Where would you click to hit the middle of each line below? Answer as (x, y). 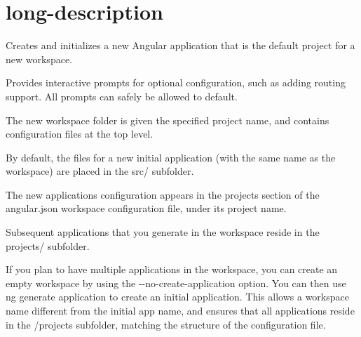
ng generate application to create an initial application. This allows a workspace (177, 297)
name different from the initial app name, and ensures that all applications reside (180, 311)
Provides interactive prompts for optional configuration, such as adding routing (176, 82)
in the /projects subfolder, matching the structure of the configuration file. (166, 324)
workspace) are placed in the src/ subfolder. (100, 171)
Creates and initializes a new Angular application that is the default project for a (180, 45)
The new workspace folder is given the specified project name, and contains (168, 120)
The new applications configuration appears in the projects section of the (163, 194)
